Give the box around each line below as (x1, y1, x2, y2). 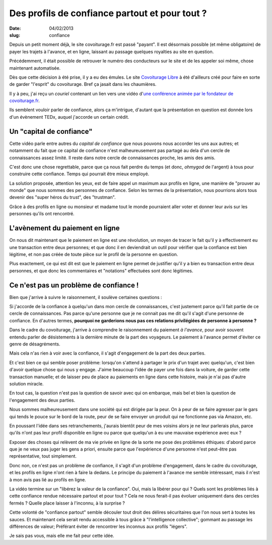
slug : (9, 32, 20, 38)
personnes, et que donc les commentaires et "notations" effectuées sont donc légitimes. (9, 268, 193, 274)
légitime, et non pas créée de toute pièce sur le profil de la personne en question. (9, 251, 178, 257)
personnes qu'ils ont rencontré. (9, 211, 75, 217)
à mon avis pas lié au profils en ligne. (9, 476, 87, 482)
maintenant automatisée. (9, 65, 61, 71)
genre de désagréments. (9, 341, 60, 347)
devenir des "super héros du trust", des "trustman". (9, 194, 116, 201)
